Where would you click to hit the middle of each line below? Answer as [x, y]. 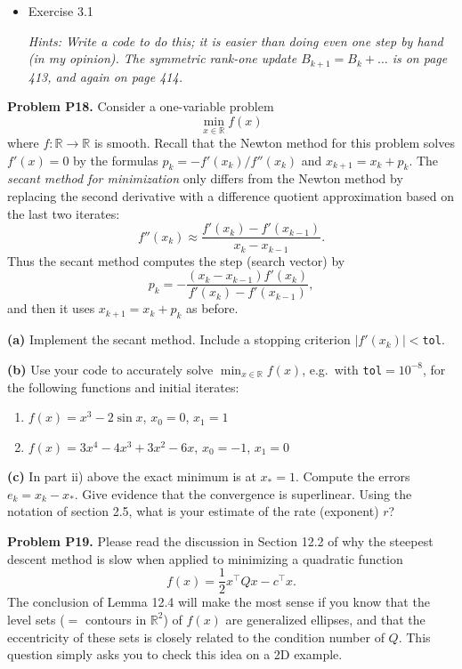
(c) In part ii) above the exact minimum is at [132, 476]
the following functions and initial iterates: [123, 387]
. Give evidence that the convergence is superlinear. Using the [243, 493]
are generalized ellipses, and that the [325, 619]
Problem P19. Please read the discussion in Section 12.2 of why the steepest [220, 541]
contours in [116, 619]
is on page [420, 58]
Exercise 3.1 [61, 11]
